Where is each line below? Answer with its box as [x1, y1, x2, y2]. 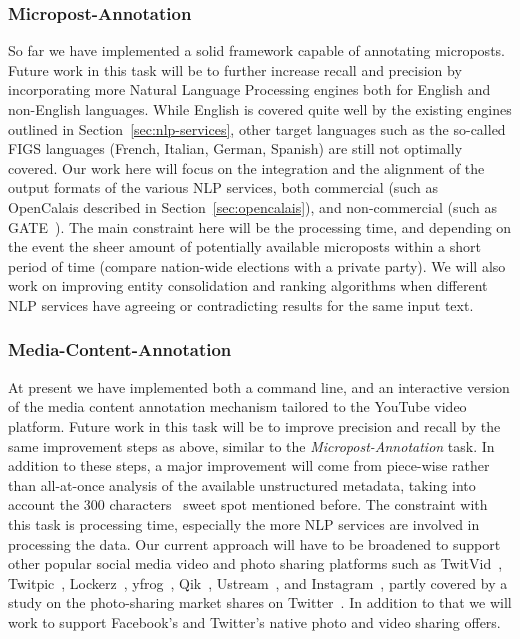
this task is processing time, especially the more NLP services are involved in [8, 513, 480, 534]
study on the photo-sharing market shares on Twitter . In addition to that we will [8, 592, 512, 613]
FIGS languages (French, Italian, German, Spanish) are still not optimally [8, 138, 463, 159]
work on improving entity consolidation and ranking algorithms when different [8, 275, 488, 296]
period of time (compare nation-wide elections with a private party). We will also [8, 255, 506, 276]
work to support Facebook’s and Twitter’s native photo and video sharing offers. [8, 611, 501, 632]
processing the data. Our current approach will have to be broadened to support [8, 533, 501, 554]
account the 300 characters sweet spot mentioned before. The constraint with [8, 494, 488, 515]
